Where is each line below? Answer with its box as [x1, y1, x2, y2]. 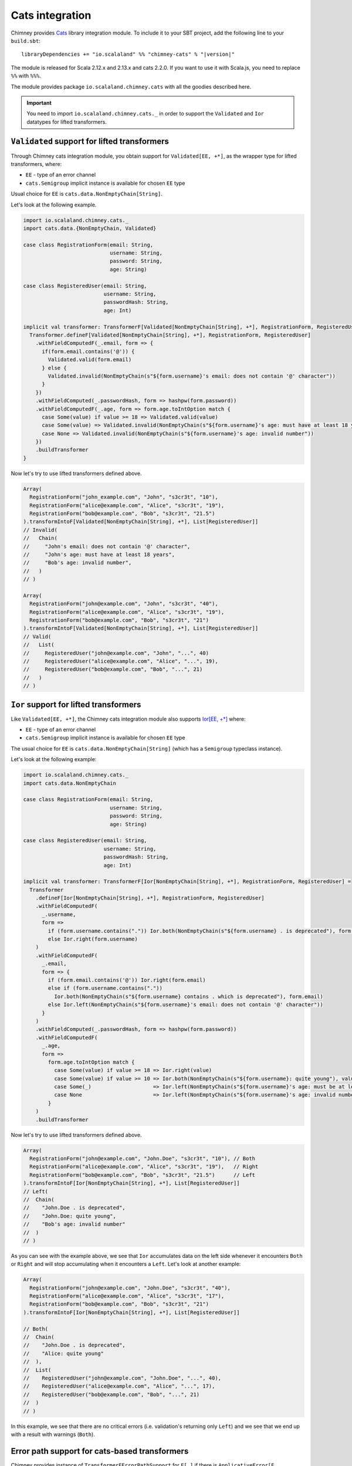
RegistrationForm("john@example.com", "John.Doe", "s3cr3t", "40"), [29, 1284, 231, 1291]
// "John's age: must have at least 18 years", [23, 551, 175, 558]
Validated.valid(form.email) [48, 357, 132, 363]
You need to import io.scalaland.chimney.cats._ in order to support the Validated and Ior [26, 110, 264, 117]
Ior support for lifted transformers [11, 700, 141, 710]
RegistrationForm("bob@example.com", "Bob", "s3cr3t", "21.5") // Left [29, 1172, 255, 1178]
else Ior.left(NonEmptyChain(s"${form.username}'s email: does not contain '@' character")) [48, 1002, 324, 1008]
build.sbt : [11, 37, 40, 44]
